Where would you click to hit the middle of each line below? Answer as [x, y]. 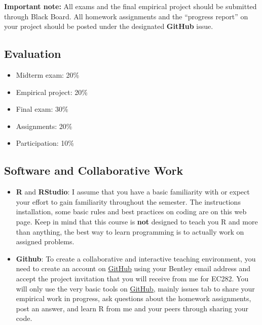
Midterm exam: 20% [48, 74]
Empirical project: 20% [52, 92]
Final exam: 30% [42, 109]
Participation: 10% [45, 143]
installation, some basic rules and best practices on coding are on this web [131, 212]
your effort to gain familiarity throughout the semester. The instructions [128, 201]
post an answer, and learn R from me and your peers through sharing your [132, 308]
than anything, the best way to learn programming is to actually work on [130, 231]
